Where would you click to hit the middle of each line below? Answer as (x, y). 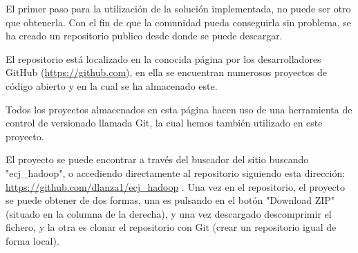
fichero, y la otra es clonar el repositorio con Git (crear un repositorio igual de (171, 227)
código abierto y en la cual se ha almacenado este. (112, 85)
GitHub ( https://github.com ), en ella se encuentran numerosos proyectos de (166, 72)
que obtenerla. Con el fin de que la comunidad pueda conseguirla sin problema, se (179, 22)
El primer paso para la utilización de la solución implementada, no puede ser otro (178, 8)
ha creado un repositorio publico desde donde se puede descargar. (144, 36)
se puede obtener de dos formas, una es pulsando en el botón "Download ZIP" (170, 200)
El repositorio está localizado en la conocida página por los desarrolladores (163, 58)
